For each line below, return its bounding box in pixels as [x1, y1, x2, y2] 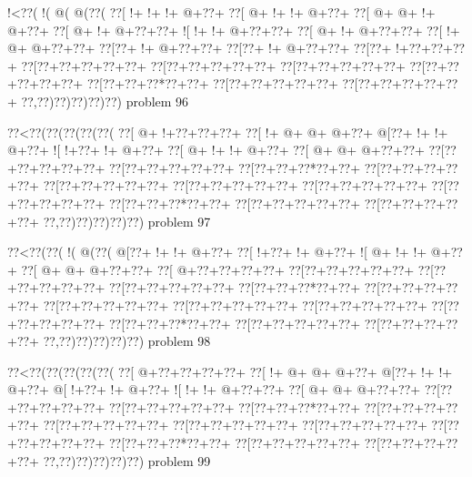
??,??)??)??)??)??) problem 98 [43, 331, 211, 350]
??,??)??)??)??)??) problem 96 [21, 91, 189, 110]
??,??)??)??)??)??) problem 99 [43, 451, 211, 470]
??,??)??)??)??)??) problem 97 [43, 211, 211, 230]
